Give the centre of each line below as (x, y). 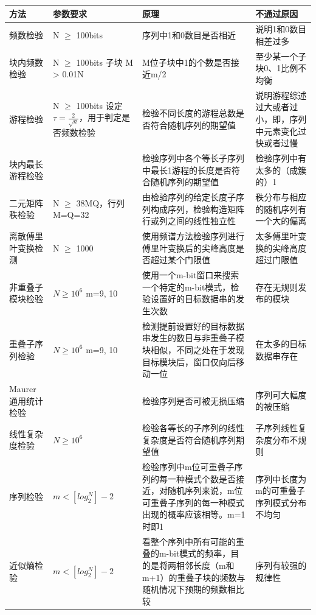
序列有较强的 (281, 565)
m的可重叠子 (280, 490)
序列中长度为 (281, 478)
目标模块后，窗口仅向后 (189, 361)
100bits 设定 (99, 105)
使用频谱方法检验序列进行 (193, 236)
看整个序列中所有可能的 (189, 541)
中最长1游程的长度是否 (187, 170)
